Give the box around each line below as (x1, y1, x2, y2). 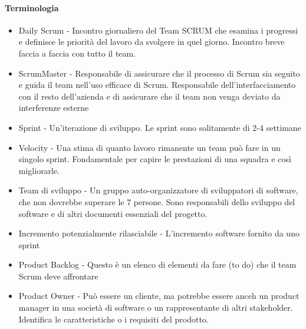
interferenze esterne (18, 101, 89, 114)
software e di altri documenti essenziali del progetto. (18, 207, 208, 219)
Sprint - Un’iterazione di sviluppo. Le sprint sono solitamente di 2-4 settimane (18, 121, 301, 133)
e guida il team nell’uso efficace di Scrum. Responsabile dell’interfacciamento (18, 78, 296, 91)
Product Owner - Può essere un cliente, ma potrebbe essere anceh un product (18, 289, 300, 302)
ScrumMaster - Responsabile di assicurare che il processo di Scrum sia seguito (18, 67, 300, 79)
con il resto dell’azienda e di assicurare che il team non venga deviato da (18, 90, 281, 102)
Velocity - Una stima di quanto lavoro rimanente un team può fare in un (18, 141, 281, 153)
